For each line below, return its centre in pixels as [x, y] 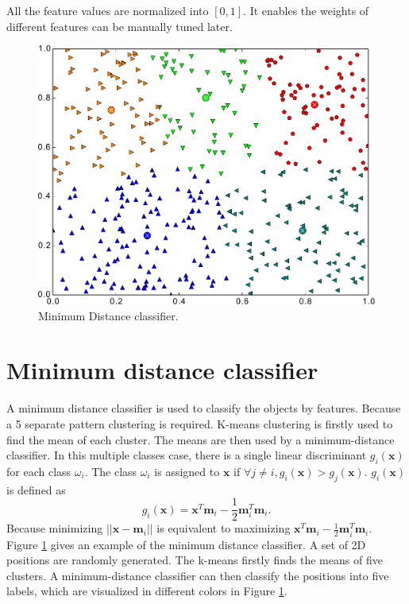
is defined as [36, 489]
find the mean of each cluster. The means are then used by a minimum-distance [201, 439]
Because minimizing [55, 528]
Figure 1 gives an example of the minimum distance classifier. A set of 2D [186, 544]
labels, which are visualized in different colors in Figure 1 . [147, 591]
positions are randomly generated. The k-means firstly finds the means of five [195, 560]
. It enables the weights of [306, 10]
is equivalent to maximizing [224, 528]
